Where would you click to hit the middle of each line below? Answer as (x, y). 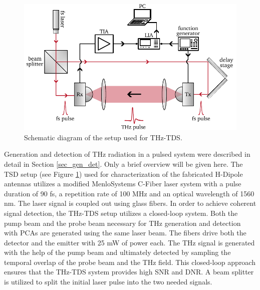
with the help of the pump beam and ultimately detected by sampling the (117, 252)
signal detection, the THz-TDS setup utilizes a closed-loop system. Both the (121, 213)
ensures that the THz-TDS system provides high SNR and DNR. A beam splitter (129, 272)
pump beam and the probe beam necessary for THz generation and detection (122, 223)
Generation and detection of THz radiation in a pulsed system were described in (127, 154)
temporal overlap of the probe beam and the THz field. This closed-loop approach (130, 262)
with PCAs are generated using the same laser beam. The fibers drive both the (125, 233)
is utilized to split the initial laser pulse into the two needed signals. (108, 282)
